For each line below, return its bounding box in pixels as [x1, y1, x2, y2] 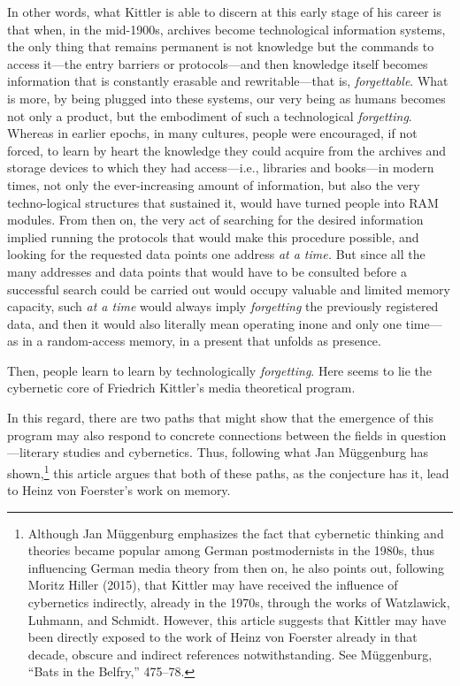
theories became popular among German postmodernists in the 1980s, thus [27, 541, 435, 560]
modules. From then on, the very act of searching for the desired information [7, 210, 424, 229]
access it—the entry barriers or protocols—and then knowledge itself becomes [7, 54, 428, 72]
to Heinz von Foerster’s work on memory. [7, 481, 231, 499]
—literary [7, 443, 59, 461]
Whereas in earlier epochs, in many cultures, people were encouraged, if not [7, 124, 418, 142]
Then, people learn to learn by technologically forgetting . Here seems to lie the [7, 361, 432, 379]
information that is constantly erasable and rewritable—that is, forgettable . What [7, 72, 448, 90]
